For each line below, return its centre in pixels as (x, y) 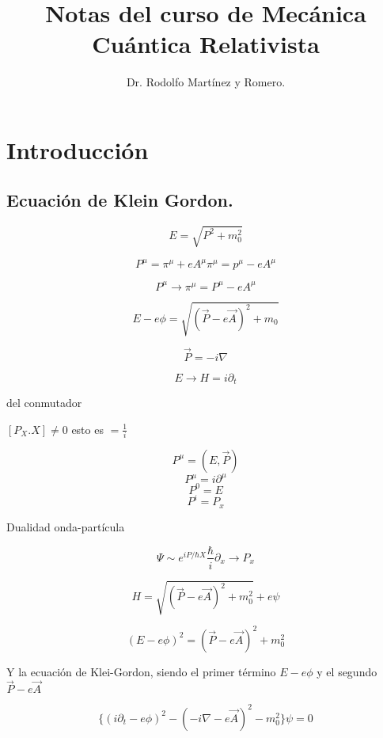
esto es (87, 429)
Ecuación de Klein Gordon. (120, 200)
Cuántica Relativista (206, 44)
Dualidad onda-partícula (66, 526)
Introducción (78, 149)
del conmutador (44, 403)
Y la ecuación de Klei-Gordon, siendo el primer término (141, 671)
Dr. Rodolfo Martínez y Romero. (206, 82)
